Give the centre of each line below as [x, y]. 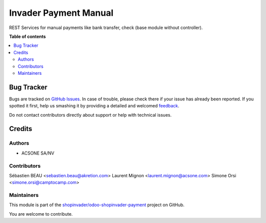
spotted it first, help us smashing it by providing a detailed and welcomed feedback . [94, 106]
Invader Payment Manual [61, 13]
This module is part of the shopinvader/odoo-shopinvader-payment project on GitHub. [97, 205]
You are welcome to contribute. [41, 214]
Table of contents [28, 36]
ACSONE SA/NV [38, 153]
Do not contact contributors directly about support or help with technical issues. [90, 115]
